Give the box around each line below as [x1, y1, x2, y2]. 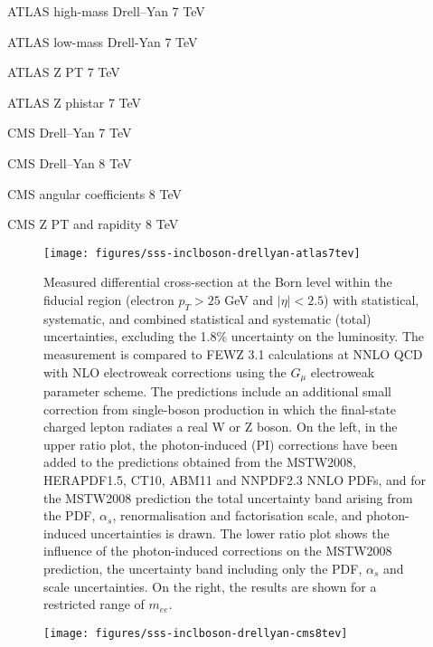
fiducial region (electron [43, 290, 174, 309]
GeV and [224, 290, 274, 309]
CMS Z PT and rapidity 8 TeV [7, 214, 179, 233]
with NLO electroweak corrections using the [43, 362, 287, 381]
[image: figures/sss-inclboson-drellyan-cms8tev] [43, 626, 348, 640]
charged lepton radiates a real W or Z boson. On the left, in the [43, 417, 398, 436]
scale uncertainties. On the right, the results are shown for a [43, 576, 377, 595]
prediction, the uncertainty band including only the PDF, [43, 558, 362, 577]
